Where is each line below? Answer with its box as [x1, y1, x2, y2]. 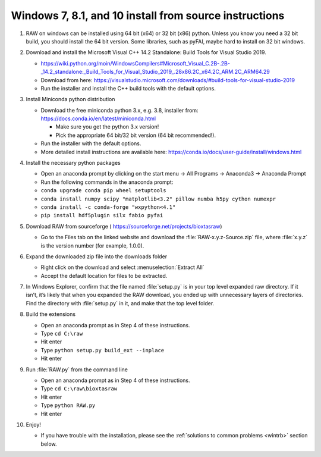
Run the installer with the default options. [40, 140, 141, 147]
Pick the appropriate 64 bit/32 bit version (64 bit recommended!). [55, 132, 216, 139]
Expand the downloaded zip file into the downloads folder [26, 253, 168, 260]
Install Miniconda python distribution [26, 96, 115, 103]
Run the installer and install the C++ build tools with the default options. [40, 84, 216, 92]
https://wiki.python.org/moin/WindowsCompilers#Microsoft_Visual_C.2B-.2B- [40, 60, 230, 67]
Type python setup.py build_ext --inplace [40, 346, 165, 353]
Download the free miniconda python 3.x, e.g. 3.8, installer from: [40, 107, 199, 114]
